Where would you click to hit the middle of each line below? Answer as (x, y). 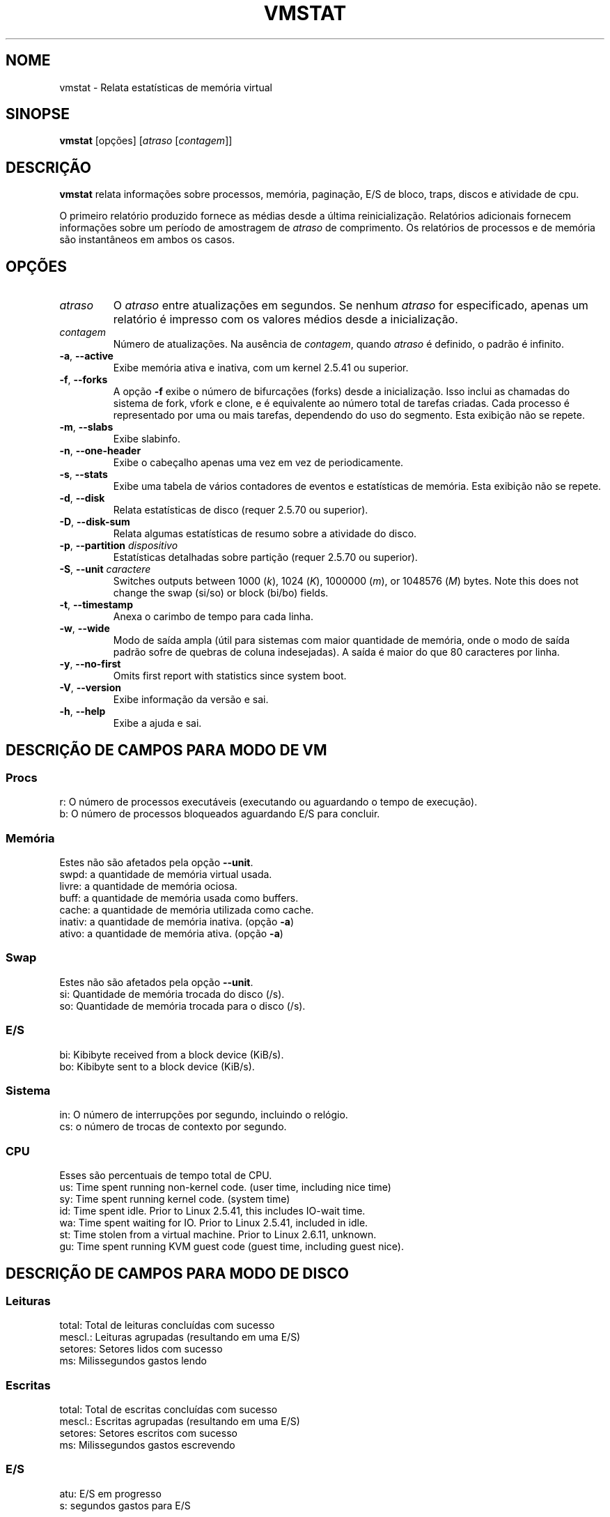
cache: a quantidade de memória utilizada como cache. (187, 910)
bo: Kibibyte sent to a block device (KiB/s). (157, 1066)
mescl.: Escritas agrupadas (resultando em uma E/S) (180, 1422)
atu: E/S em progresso (110, 1493)
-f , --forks (84, 380)
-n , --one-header (100, 451)
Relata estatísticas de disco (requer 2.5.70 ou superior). (241, 510)
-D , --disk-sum (95, 522)
